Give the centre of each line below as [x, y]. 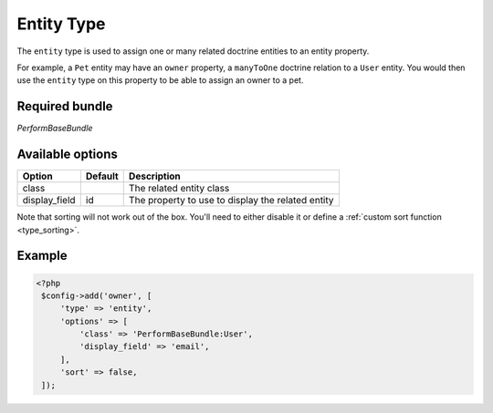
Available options [68, 155]
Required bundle [65, 106]
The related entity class [179, 189]
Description [155, 176]
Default [102, 176]
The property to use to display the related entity [231, 201]
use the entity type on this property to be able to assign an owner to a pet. [160, 80]
